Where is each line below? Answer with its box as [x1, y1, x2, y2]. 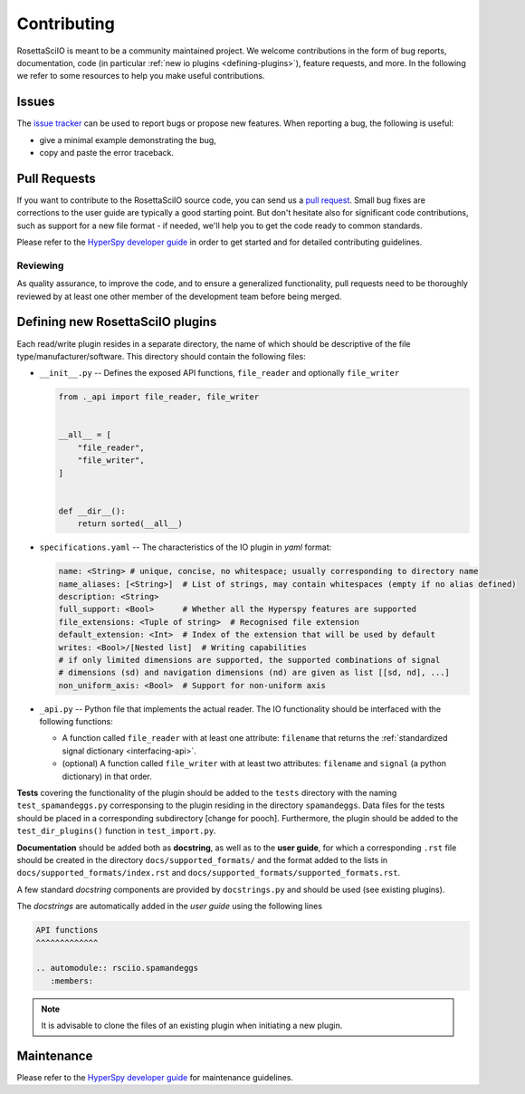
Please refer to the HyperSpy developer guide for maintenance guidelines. [16, 1071, 294, 1082]
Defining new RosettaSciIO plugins [16, 314, 217, 330]
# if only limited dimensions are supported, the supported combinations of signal [58, 655, 441, 665]
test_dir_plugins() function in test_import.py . [16, 825, 216, 837]
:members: [50, 975, 94, 986]
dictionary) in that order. [62, 771, 153, 782]
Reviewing [16, 259, 64, 272]
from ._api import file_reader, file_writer [58, 392, 260, 402]
